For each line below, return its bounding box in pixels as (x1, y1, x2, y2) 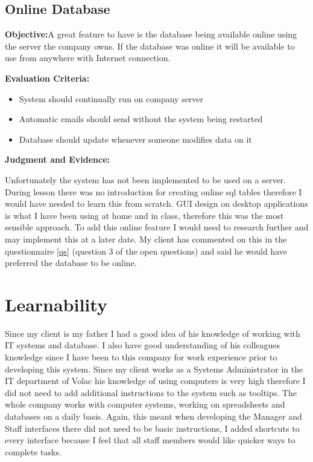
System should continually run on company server (19, 92, 204, 105)
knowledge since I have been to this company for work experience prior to (5, 351, 277, 363)
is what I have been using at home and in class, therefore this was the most (5, 209, 284, 221)
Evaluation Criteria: (5, 71, 90, 84)
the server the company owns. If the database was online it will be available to (5, 39, 295, 52)
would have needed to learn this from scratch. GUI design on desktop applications (5, 197, 308, 210)
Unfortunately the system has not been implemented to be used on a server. (5, 173, 286, 186)
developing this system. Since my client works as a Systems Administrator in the (5, 362, 303, 375)
